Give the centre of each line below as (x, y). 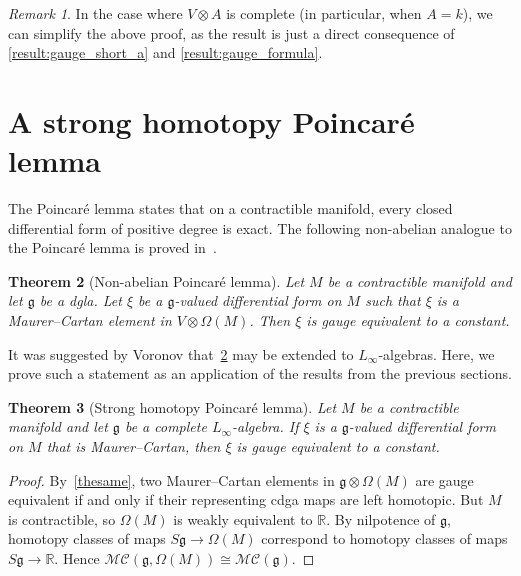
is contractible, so (62, 518)
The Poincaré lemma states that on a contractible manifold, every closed (230, 208)
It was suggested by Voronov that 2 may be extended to (181, 353)
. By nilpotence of (381, 518)
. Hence (77, 558)
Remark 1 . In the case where (95, 13)
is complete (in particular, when (324, 13)
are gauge (444, 479)
